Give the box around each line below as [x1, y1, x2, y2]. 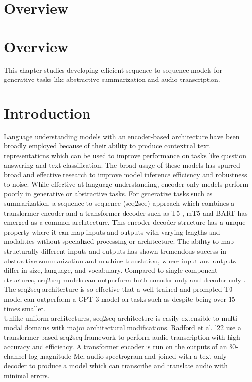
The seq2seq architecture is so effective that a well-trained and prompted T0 [4, 284, 233, 294]
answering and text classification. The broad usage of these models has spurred [4, 160, 240, 170]
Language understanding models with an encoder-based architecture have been [4, 131, 240, 141]
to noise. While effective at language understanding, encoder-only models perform [4, 179, 249, 189]
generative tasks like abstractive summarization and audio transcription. [4, 74, 220, 84]
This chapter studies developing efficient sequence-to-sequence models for [4, 64, 222, 75]
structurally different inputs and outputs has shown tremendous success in [4, 245, 227, 256]
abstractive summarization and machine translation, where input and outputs [4, 255, 236, 265]
